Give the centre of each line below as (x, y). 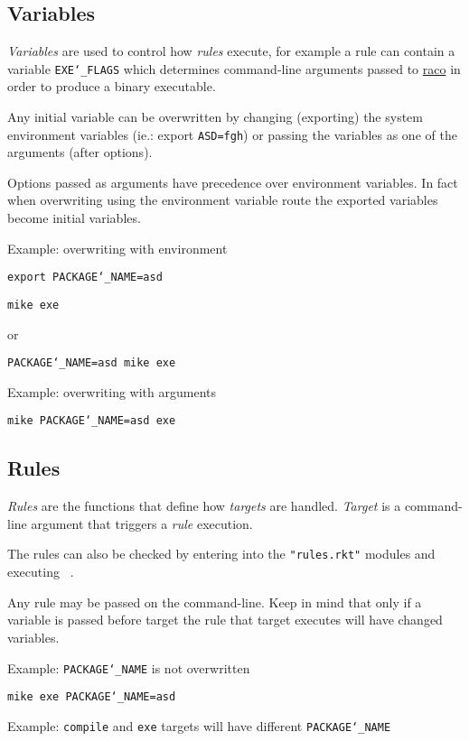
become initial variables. (74, 218)
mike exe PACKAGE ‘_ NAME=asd (92, 697)
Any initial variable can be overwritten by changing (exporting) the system (215, 117)
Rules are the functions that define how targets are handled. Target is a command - (235, 506)
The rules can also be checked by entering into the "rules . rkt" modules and (221, 554)
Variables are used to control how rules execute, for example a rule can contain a (231, 51)
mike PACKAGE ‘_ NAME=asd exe (92, 421)
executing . (41, 572)
